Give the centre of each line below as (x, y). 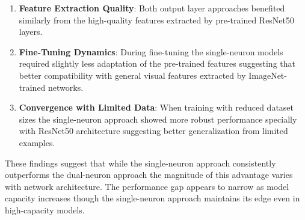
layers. (31, 32)
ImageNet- (268, 75)
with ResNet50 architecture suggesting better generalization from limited (153, 131)
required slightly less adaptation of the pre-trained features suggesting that (157, 63)
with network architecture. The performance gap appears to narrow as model (147, 186)
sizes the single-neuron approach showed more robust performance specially (158, 119)
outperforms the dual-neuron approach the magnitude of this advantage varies (149, 175)
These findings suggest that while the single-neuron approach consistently (140, 163)
